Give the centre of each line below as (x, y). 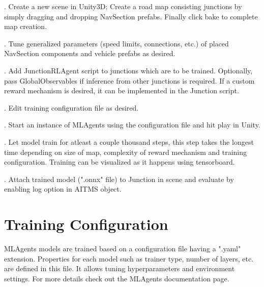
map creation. (26, 26)
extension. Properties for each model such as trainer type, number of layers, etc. (129, 258)
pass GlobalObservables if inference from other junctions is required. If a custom (129, 80)
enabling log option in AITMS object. (63, 189)
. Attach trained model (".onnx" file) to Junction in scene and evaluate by (119, 179)
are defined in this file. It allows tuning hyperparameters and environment (120, 268)
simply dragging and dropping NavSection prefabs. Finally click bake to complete (131, 16)
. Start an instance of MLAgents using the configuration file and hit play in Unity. (132, 125)
